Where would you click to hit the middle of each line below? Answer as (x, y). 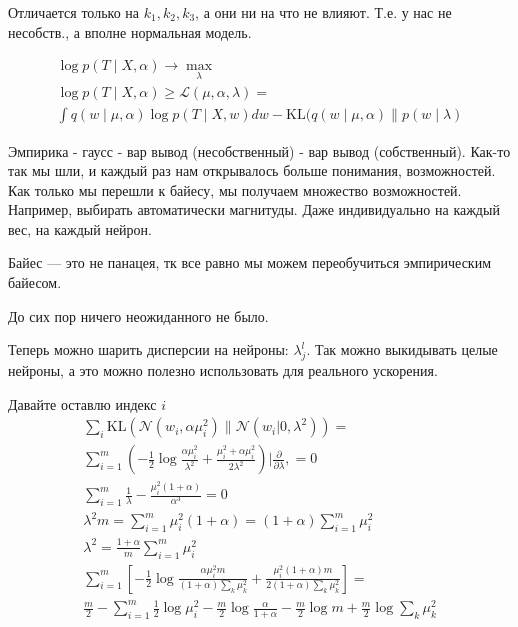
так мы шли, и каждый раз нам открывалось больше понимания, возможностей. (252, 170)
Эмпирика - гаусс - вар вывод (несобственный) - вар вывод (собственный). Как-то (259, 150)
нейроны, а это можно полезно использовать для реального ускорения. (223, 370)
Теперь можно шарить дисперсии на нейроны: (148, 349)
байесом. (35, 282)
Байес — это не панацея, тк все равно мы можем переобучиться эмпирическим (249, 262)
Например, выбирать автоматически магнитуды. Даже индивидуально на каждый (254, 209)
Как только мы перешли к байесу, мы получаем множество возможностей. (235, 189)
